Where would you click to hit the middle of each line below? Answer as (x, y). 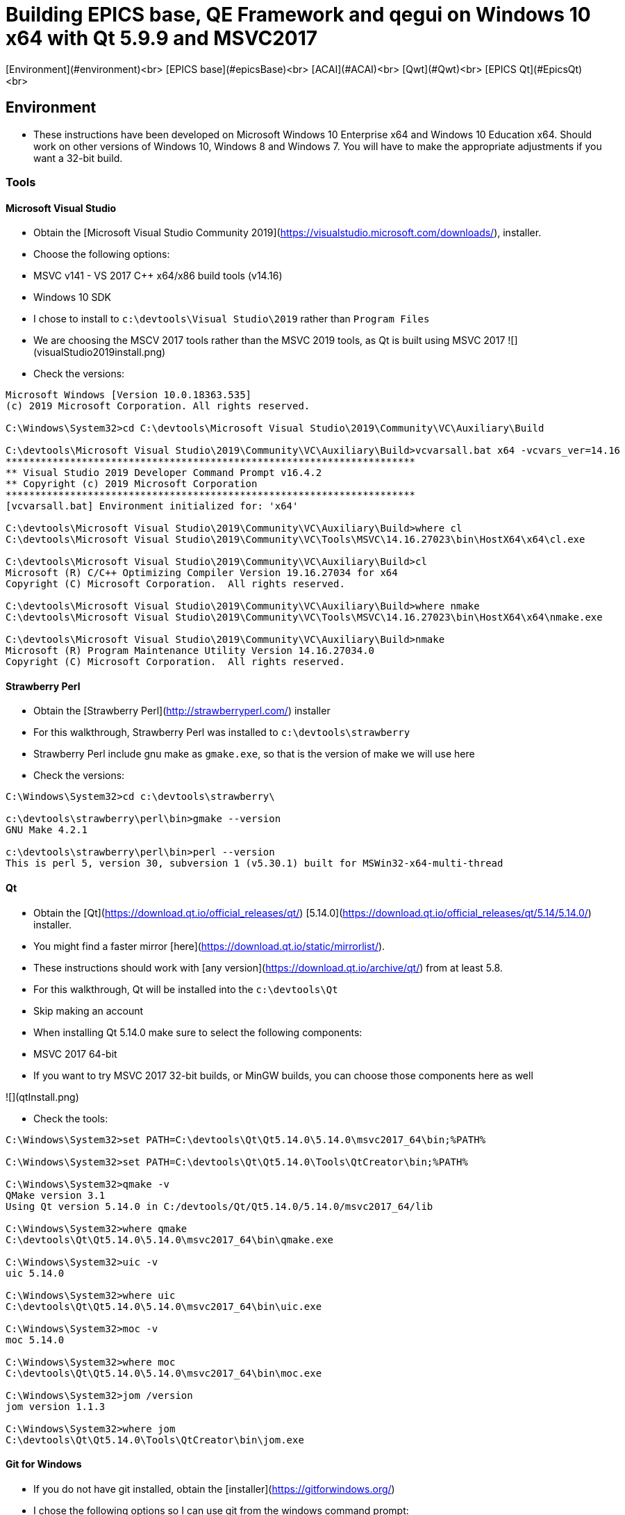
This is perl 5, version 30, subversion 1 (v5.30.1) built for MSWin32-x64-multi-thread (255, 863)
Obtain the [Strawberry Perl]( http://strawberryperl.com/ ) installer (182, 711)
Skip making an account (89, 1010)
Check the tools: (71, 1118)
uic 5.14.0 (35, 1273)
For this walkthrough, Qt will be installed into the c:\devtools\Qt (186, 989)
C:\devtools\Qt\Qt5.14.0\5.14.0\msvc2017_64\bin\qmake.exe (170, 1239)
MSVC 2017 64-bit (75, 1054)
